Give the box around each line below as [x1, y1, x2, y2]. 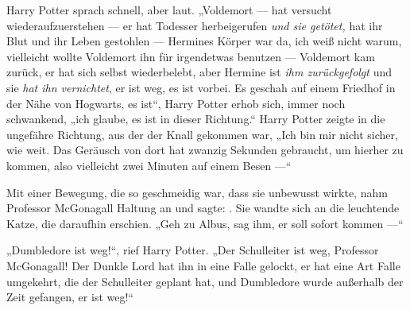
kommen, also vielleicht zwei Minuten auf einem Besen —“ [6, 157, 292, 173]
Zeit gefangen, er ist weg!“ [6, 289, 133, 305]
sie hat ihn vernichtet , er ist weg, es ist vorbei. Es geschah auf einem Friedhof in [6, 79, 396, 95]
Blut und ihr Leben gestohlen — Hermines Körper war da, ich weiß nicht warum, [6, 33, 402, 49]
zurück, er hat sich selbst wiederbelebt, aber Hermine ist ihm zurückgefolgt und [6, 64, 392, 80]
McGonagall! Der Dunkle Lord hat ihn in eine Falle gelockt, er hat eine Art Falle [6, 257, 400, 273]
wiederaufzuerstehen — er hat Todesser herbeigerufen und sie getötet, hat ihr [6, 17, 383, 33]
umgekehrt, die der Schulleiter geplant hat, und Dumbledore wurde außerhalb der [6, 273, 404, 289]
